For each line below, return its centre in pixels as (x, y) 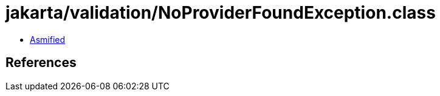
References (41, 63)
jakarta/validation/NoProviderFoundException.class (221, 13)
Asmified (48, 39)
